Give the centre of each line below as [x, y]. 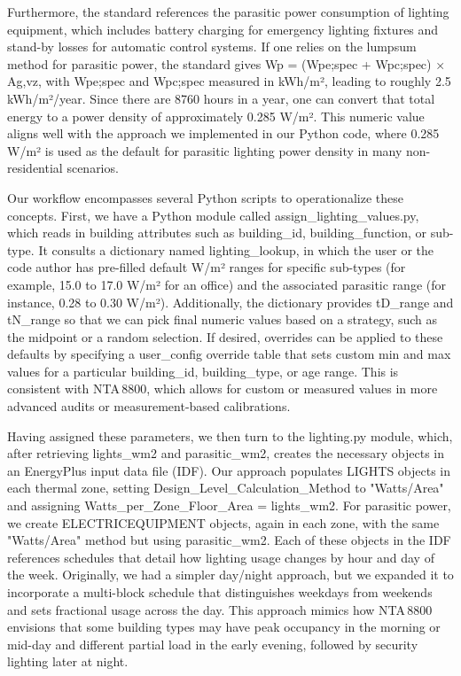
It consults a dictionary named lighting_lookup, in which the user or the [236, 249]
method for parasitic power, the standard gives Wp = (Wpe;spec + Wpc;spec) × [227, 63]
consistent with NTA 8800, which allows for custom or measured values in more [223, 389]
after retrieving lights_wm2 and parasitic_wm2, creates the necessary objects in [226, 453]
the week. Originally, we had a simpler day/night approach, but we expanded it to [230, 575]
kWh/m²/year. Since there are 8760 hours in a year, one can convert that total [221, 98]
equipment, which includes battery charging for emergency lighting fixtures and [223, 29]
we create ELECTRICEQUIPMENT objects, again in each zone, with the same [223, 522]
